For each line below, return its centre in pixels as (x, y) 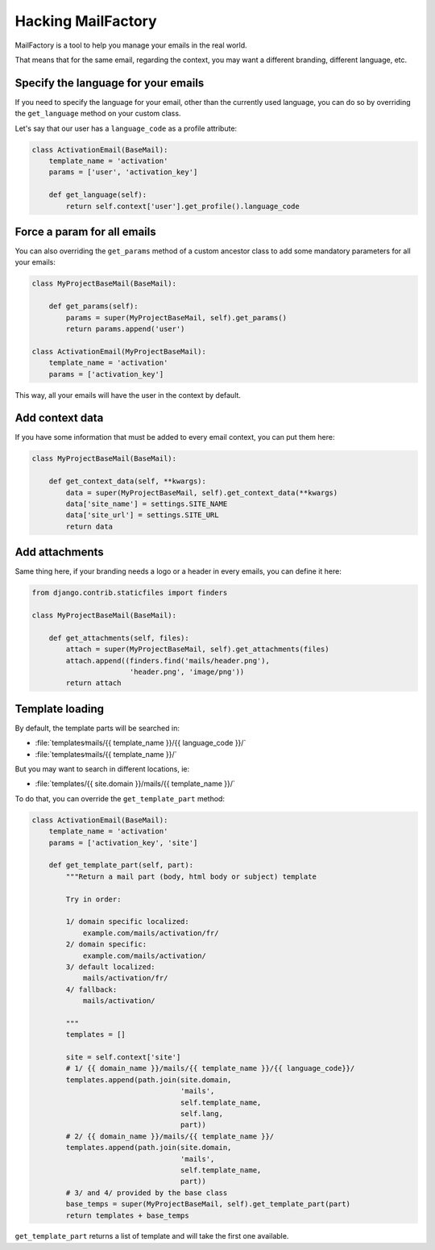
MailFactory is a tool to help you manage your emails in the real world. (131, 45)
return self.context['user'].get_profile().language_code (182, 206)
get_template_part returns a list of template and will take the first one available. (152, 1236)
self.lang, (201, 1113)
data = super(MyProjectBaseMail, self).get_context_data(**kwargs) (202, 493)
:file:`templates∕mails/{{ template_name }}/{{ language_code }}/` (141, 743)
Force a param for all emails (85, 231)
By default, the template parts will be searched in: (97, 728)
